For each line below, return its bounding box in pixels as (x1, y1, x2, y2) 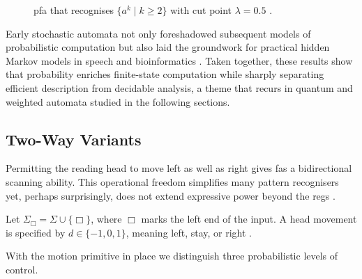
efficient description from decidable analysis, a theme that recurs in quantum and (6, 80, 353, 95)
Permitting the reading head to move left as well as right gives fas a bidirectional (6, 161, 352, 175)
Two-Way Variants (6, 128, 142, 150)
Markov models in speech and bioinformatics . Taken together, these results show (6, 53, 353, 67)
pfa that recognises (33, 3, 114, 17)
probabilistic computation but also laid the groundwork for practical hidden (6, 40, 330, 54)
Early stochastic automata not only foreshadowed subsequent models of (6, 26, 311, 40)
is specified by (6, 225, 66, 239)
